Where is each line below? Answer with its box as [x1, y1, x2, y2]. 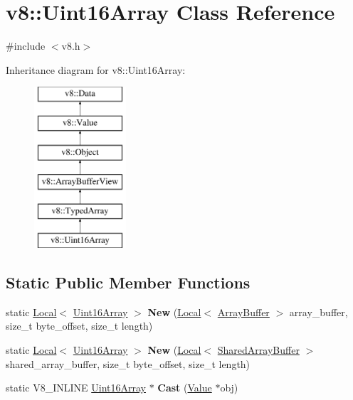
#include [6, 38, 46, 53]
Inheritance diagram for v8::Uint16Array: [6, 62, 186, 77]
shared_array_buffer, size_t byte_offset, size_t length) [6, 356, 251, 371]
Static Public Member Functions [6, 271, 251, 293]
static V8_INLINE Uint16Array [6, 380, 146, 395]
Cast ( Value [157, 380, 212, 395]
